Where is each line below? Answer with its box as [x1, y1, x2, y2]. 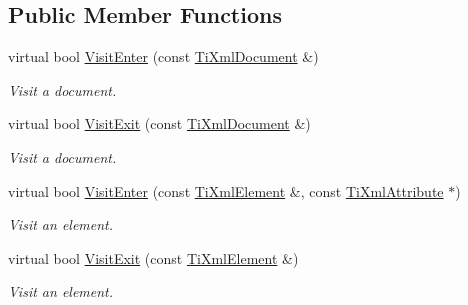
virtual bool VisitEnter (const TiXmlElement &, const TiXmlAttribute [8, 180, 444, 201]
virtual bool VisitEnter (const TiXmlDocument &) [8, 46, 319, 67]
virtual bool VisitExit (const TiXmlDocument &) [8, 113, 311, 134]
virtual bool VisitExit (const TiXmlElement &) [8, 247, 299, 268]
